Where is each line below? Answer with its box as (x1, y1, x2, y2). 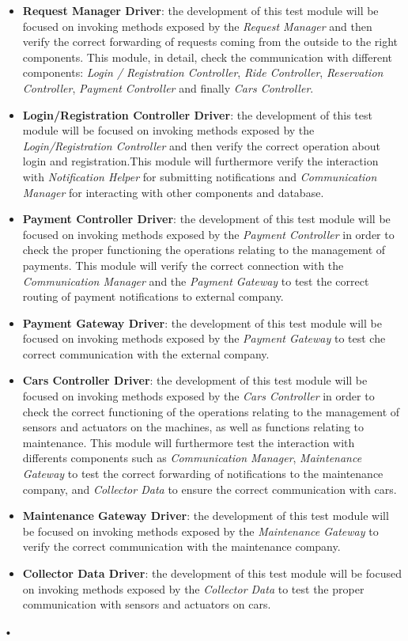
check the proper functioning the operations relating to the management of (22, 241, 386, 258)
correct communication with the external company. (22, 345, 270, 362)
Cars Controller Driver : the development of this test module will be (22, 372, 368, 389)
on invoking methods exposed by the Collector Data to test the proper (22, 580, 365, 597)
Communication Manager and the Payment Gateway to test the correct (22, 272, 369, 289)
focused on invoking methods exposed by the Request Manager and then (22, 17, 372, 34)
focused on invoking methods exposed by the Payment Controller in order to (22, 226, 395, 242)
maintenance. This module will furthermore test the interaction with (22, 434, 355, 450)
